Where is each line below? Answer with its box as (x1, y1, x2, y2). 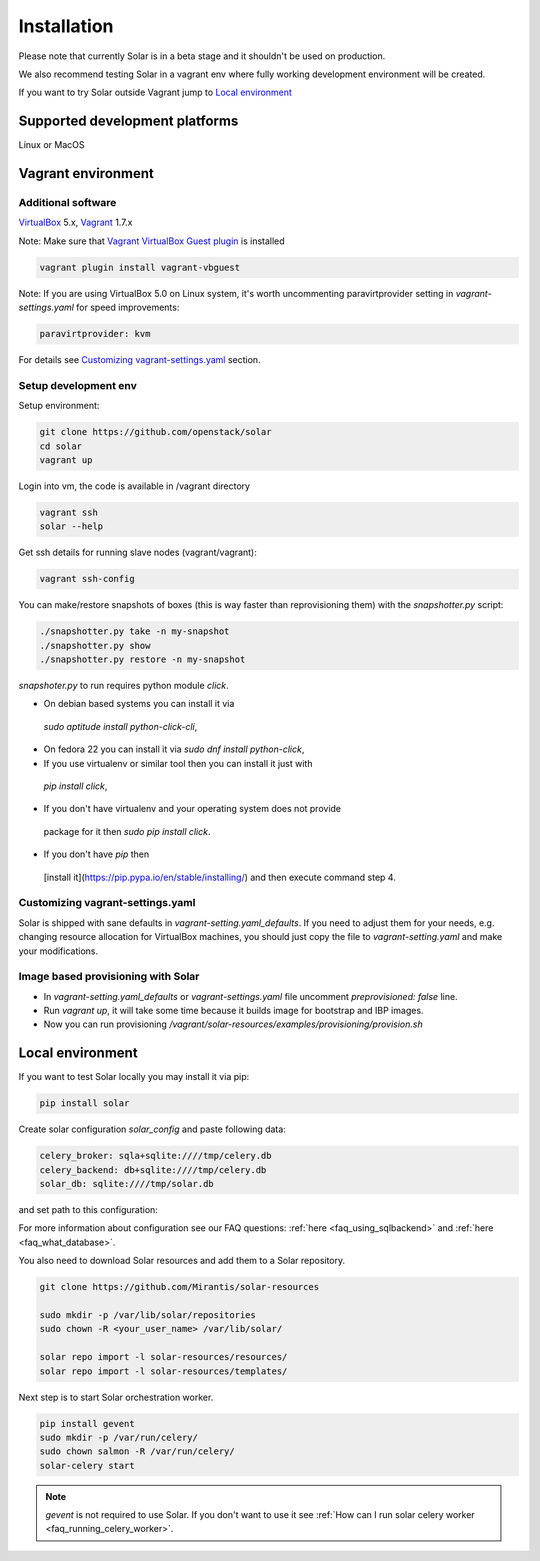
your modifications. (18, 945, 99, 957)
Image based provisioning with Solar (18, 970, 200, 984)
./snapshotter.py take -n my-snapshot (39, 626, 230, 637)
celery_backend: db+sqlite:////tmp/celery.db (39, 1164, 267, 1175)
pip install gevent (39, 1418, 135, 1429)
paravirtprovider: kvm (39, 328, 151, 340)
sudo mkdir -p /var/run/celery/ (39, 1431, 199, 1443)
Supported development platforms (18, 113, 239, 130)
